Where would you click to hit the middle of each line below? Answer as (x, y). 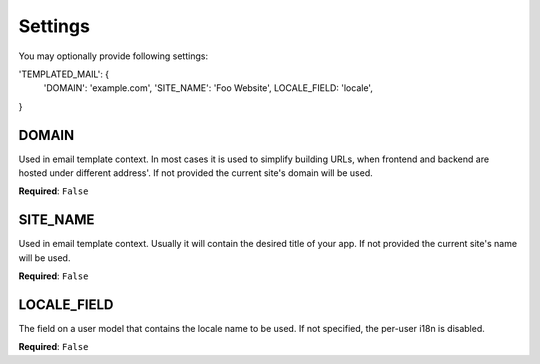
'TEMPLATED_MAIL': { (64, 74)
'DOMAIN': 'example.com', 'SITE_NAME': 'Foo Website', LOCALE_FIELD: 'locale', (208, 88)
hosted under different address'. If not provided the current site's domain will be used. (196, 173)
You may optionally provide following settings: (113, 56)
